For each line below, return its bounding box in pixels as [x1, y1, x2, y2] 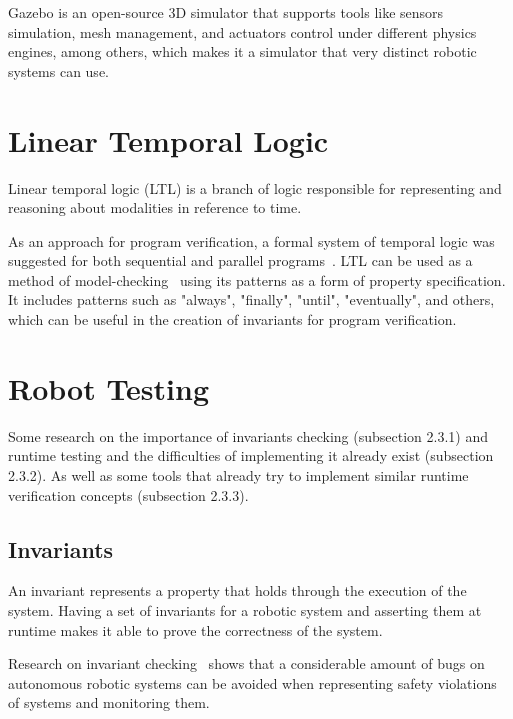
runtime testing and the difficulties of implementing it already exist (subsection [8, 445, 494, 466]
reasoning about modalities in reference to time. [8, 197, 302, 218]
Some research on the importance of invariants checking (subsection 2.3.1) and [8, 425, 488, 446]
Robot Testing [8, 367, 210, 408]
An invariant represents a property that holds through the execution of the [8, 580, 467, 601]
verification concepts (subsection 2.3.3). [8, 484, 249, 505]
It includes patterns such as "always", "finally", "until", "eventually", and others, [8, 289, 495, 310]
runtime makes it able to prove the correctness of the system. [8, 619, 383, 640]
